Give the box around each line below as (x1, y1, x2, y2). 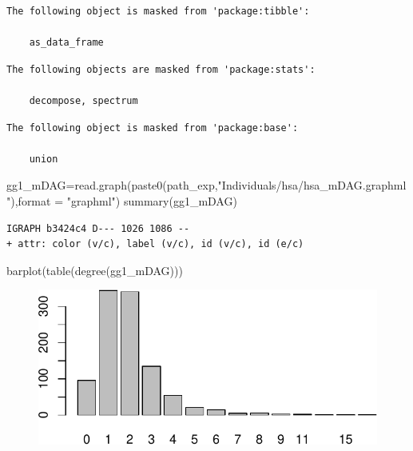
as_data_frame (29, 37, 104, 49)
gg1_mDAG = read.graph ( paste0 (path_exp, (6, 177, 218, 194)
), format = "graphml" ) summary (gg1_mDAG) (10, 192, 237, 209)
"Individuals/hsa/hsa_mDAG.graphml (217, 177, 407, 194)
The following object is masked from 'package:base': (6, 122, 299, 134)
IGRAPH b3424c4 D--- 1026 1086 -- (6, 222, 190, 234)
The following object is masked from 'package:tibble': (6, 6, 310, 17)
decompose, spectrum (29, 94, 138, 106)
